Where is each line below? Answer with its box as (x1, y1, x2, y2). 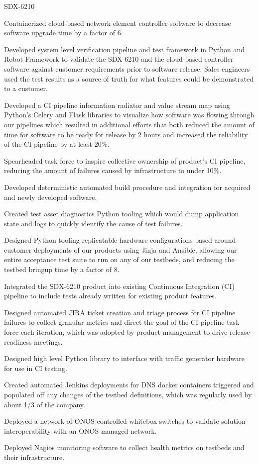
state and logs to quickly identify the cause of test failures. (4, 218, 183, 228)
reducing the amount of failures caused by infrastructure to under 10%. (4, 165, 222, 176)
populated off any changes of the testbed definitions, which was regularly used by (4, 389, 252, 399)
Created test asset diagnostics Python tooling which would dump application (4, 208, 239, 219)
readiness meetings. (4, 336, 63, 347)
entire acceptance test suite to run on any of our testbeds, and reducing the (4, 254, 235, 265)
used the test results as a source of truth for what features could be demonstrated (4, 73, 254, 84)
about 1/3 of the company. (4, 399, 85, 409)
